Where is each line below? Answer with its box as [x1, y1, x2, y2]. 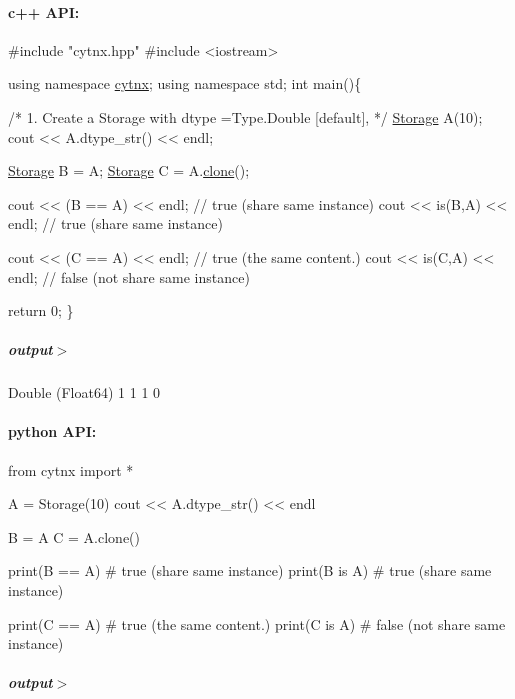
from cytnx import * [8, 459, 134, 480]
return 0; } [8, 300, 74, 321]
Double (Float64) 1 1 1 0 [8, 382, 161, 403]
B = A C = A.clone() [8, 526, 141, 547]
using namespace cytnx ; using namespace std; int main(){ [8, 73, 362, 94]
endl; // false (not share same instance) [8, 266, 250, 287]
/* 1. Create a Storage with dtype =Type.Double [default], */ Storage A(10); [8, 106, 483, 127]
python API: [8, 421, 97, 442]
